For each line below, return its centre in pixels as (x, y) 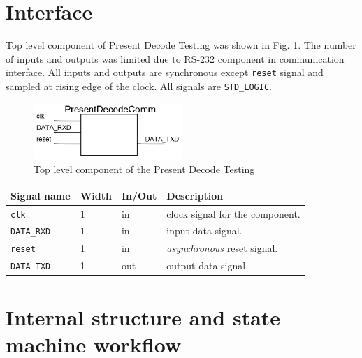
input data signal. (204, 231)
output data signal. (208, 266)
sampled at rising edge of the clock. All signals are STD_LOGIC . (139, 85)
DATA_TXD (31, 267)
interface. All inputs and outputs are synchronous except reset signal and (165, 72)
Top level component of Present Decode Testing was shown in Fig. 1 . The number (181, 45)
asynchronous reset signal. (222, 248)
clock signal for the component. (233, 213)
